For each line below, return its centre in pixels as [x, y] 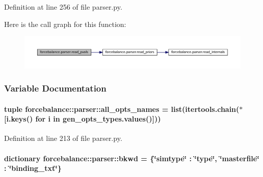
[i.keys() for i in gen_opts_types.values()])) [83, 119]
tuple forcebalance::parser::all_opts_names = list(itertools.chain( [122, 109]
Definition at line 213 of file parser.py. [63, 138]
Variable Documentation [55, 88]
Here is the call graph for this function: [65, 24]
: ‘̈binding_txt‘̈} [33, 168]
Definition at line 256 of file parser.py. [63, 7]
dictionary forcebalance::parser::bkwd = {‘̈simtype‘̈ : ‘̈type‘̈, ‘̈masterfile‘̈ [132, 158]
